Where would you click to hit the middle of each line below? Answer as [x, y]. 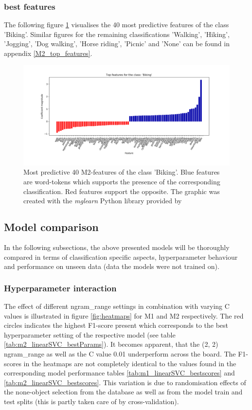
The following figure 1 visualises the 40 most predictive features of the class [117, 25]
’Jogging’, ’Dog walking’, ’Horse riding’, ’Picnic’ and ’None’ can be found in [117, 44]
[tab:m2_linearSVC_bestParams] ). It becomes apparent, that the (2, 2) [111, 344]
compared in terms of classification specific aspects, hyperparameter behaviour [121, 257]
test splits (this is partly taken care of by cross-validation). [91, 401]
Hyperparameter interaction [60, 288]
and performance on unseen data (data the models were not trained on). [112, 266]
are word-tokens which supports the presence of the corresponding [122, 181]
